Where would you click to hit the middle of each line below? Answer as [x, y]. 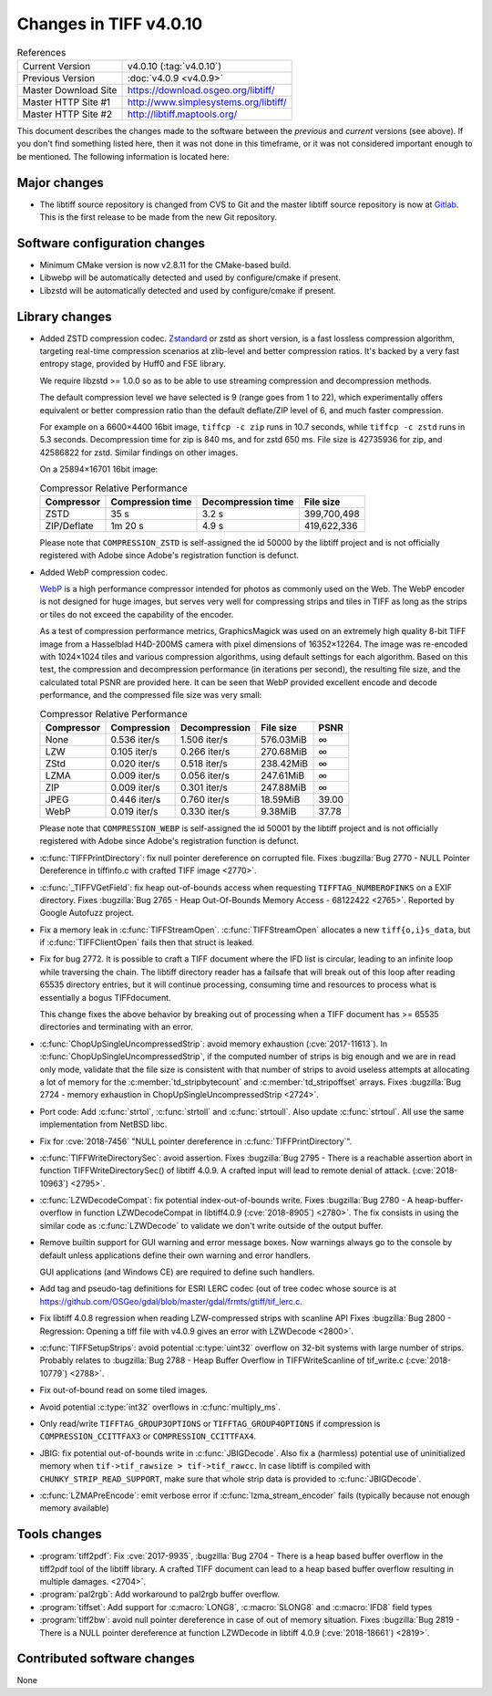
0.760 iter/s [205, 799]
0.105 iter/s [134, 751]
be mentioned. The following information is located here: [123, 156]
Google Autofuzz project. [87, 913]
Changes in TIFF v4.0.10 [110, 24]
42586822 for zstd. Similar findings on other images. [139, 453]
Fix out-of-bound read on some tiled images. [124, 1390]
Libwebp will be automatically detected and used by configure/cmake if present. [190, 277]
